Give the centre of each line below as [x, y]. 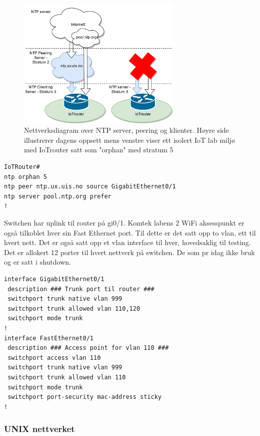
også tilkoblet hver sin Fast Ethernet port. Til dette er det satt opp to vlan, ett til [130, 232]
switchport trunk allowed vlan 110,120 [74, 308]
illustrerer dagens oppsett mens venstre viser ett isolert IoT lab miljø [129, 140]
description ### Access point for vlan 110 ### [88, 348]
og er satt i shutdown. [37, 262]
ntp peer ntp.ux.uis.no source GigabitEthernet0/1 [90, 187]
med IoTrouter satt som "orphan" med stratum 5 [99, 150]
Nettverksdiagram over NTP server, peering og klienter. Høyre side [126, 130]
